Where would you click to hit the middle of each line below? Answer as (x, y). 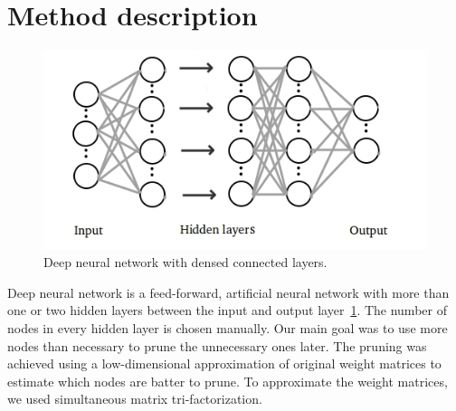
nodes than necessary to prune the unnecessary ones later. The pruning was (217, 345)
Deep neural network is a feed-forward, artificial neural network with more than (228, 292)
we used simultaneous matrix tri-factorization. (135, 399)
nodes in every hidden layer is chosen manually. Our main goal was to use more (228, 327)
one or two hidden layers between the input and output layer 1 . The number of (227, 310)
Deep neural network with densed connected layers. (185, 262)
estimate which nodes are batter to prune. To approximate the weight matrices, (228, 381)
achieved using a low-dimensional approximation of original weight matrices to (224, 363)
